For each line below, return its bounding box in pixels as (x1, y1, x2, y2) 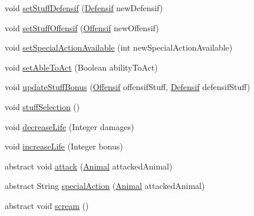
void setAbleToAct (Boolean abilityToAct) (5, 61, 158, 73)
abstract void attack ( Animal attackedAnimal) (5, 159, 173, 172)
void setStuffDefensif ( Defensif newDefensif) (5, 2, 163, 14)
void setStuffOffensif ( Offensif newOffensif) (5, 21, 159, 34)
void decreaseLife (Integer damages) (5, 120, 134, 132)
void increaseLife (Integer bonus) (5, 140, 123, 152)
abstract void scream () (5, 199, 89, 211)
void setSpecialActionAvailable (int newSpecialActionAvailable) (5, 41, 233, 54)
